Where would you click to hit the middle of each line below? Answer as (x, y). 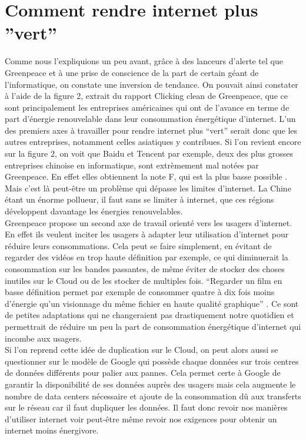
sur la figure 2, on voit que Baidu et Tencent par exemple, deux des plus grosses (149, 153)
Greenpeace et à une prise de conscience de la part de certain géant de (132, 72)
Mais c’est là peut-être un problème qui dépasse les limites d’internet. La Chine (148, 188)
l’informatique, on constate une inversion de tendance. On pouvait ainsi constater (152, 84)
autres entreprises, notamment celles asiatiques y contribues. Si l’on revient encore (153, 142)
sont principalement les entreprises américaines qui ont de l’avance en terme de (147, 107)
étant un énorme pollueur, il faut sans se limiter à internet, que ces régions (139, 199)
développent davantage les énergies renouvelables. (94, 211)
